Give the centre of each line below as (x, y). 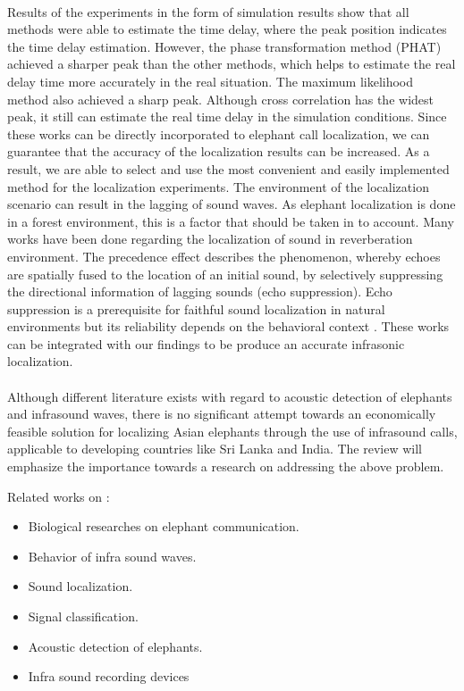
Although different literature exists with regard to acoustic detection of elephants (230, 396)
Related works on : (59, 496)
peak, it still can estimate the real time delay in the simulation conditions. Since (227, 117)
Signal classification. (83, 616)
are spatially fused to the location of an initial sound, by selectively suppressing (225, 274)
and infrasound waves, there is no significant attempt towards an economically (222, 414)
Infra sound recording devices (109, 676)
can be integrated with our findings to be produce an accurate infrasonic (206, 343)
